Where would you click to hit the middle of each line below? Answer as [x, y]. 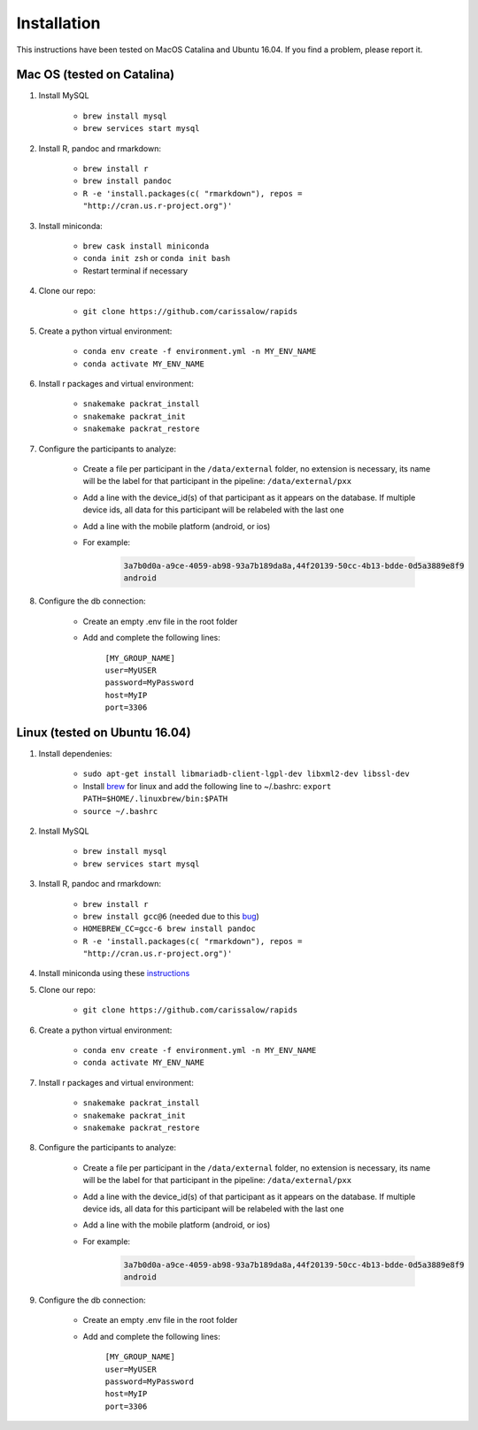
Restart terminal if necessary [135, 271]
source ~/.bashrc [120, 811]
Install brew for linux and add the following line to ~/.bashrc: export [207, 786]
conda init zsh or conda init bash [156, 258]
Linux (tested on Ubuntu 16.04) [104, 732]
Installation [58, 23]
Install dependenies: [75, 753]
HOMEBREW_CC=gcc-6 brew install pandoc [169, 929]
